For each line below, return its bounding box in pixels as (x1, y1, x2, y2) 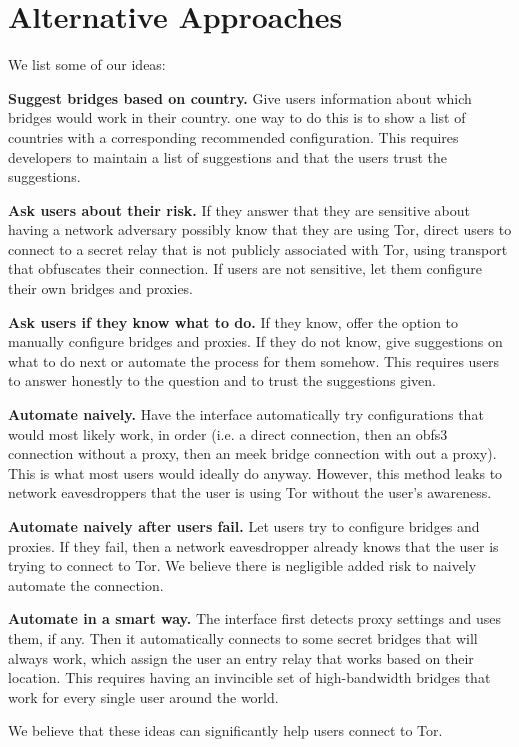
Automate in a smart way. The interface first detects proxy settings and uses (8, 608, 501, 629)
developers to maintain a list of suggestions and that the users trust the (8, 146, 447, 167)
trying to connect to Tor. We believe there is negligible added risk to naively (8, 555, 477, 576)
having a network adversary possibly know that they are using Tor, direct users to (8, 219, 512, 240)
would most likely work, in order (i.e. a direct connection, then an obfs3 (8, 423, 448, 444)
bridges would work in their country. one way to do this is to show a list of (8, 107, 466, 128)
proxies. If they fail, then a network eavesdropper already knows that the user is (8, 535, 499, 556)
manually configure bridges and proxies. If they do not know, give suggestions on (8, 331, 503, 352)
